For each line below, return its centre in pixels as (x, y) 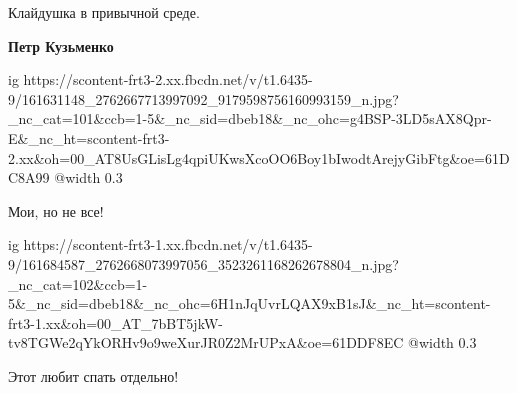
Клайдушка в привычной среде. (104, 12)
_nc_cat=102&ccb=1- (78, 283)
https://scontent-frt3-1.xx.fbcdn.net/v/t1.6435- (168, 244)
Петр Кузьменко (61, 45)
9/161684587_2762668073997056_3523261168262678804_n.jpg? (203, 263)
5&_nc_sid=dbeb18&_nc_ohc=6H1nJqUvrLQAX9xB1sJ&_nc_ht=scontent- (249, 303)
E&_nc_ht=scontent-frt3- (89, 137)
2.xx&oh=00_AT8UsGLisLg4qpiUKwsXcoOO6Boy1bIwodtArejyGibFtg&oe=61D (259, 157)
